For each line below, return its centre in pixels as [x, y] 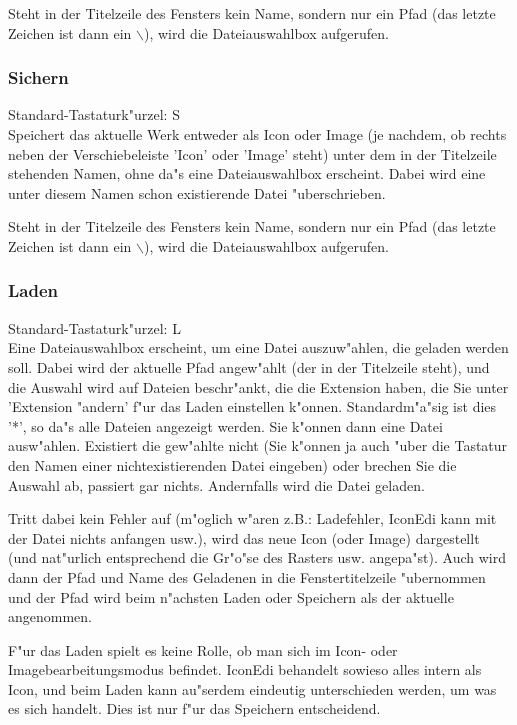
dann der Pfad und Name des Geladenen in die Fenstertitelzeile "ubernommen [247, 576]
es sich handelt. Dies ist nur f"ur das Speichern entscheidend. [194, 708]
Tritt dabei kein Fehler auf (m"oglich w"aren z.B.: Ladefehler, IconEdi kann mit [252, 518]
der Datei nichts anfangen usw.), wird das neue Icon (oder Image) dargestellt [244, 537]
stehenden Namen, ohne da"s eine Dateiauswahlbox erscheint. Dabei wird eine [247, 173]
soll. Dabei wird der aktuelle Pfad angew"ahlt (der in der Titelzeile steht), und [249, 366]
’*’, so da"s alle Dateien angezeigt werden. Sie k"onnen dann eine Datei [225, 425]
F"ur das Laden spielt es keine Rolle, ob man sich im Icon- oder [203, 649]
